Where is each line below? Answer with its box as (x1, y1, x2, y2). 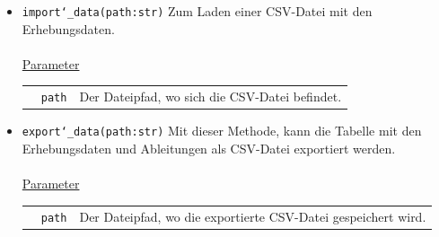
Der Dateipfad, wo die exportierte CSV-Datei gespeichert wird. (79, 206, 426, 225)
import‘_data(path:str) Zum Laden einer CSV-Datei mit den (22, 2, 373, 20)
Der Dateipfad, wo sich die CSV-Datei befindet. (79, 87, 342, 106)
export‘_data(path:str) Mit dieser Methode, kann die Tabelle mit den (22, 121, 422, 140)
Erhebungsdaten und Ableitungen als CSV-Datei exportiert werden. (22, 139, 396, 157)
